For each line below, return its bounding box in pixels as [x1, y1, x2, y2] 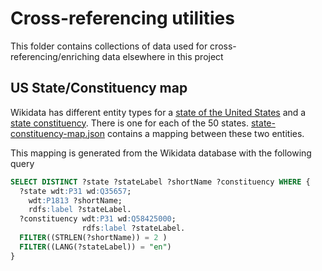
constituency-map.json [10, 127, 105, 139]
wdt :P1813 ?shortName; [28, 195, 123, 206]
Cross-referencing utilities [10, 7, 235, 30]
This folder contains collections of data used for [10, 40, 208, 52]
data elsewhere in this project [101, 50, 224, 62]
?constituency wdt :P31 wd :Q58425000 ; [19, 214, 177, 224]
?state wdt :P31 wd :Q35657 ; [19, 186, 132, 196]
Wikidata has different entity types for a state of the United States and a [10, 106, 307, 118]
